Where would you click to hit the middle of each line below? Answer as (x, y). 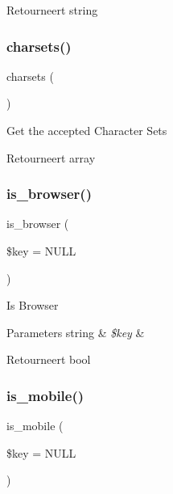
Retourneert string (52, 10)
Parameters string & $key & (76, 332)
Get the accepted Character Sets (87, 130)
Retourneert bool (49, 359)
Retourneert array (51, 157)
